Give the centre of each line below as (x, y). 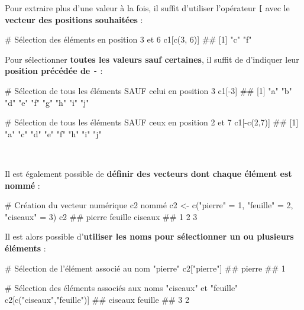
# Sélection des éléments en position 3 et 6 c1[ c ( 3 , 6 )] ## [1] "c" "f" (128, 39)
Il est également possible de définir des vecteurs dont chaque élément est (148, 174)
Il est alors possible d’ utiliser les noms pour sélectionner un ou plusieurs (149, 236)
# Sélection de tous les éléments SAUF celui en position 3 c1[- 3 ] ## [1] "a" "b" (148, 91)
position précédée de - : (54, 71)
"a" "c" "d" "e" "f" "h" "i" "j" (53, 133)
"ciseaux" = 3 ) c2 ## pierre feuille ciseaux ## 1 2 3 (101, 216)
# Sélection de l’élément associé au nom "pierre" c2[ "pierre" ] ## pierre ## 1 (145, 268)
